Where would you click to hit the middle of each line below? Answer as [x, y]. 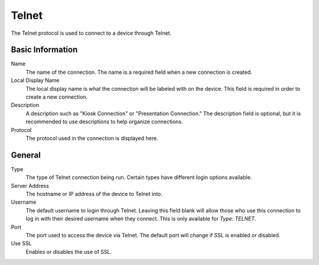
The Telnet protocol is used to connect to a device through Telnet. [91, 33]
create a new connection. [57, 97]
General [26, 155]
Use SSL [21, 243]
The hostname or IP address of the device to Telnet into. [94, 194]
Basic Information [44, 50]
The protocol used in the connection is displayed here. [92, 138]
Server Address [30, 185]
